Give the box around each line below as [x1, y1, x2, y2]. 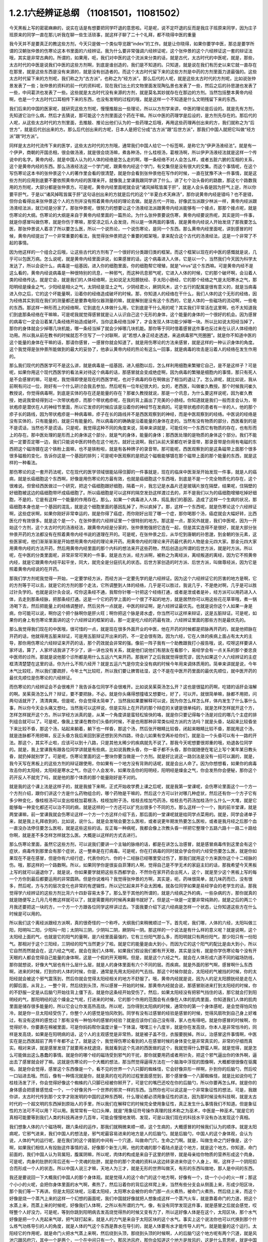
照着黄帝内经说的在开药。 [9, 566, 62, 572]
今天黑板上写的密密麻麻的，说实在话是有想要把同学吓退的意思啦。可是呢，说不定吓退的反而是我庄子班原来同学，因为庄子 [9, 25, 257, 31]
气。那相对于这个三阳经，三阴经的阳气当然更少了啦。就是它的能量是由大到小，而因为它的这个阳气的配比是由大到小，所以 [9, 940, 257, 946]
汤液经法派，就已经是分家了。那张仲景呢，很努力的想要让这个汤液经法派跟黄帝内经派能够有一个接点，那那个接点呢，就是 [9, 205, 257, 211]
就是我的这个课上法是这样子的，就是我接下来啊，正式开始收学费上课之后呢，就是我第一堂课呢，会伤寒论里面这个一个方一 [9, 783, 257, 789]
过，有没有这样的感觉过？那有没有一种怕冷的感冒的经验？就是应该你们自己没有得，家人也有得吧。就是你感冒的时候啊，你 [9, 1017, 257, 1023]
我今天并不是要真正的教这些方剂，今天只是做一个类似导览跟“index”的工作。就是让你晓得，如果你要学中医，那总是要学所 [9, 41, 255, 47]
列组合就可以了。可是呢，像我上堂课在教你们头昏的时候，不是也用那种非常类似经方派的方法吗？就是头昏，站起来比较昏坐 [9, 718, 257, 725]
